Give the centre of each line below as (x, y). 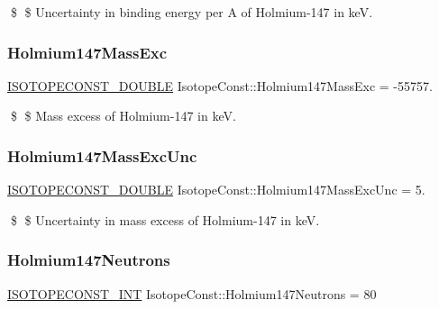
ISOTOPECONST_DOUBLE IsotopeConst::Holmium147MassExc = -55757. (220, 85)
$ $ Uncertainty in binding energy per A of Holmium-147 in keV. (192, 12)
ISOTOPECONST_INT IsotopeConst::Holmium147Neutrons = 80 (192, 293)
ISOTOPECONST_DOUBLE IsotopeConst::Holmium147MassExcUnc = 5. (216, 190)
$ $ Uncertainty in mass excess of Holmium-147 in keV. (165, 219)
